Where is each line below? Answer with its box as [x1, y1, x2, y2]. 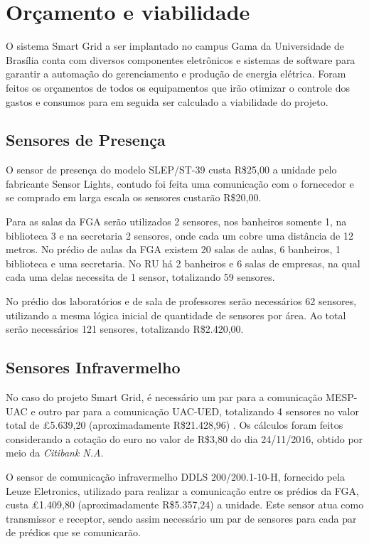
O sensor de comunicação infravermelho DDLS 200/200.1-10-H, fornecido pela [6, 469, 345, 484]
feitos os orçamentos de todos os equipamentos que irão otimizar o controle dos [6, 80, 351, 95]
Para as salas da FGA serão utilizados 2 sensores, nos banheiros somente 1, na [6, 214, 347, 229]
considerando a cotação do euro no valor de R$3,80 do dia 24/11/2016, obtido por [6, 431, 363, 446]
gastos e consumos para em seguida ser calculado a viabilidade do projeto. [6, 94, 328, 109]
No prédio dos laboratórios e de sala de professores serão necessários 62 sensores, [6, 294, 357, 309]
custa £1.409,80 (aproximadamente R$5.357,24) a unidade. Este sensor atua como [6, 497, 364, 512]
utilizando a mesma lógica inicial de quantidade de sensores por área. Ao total [6, 307, 346, 322]
